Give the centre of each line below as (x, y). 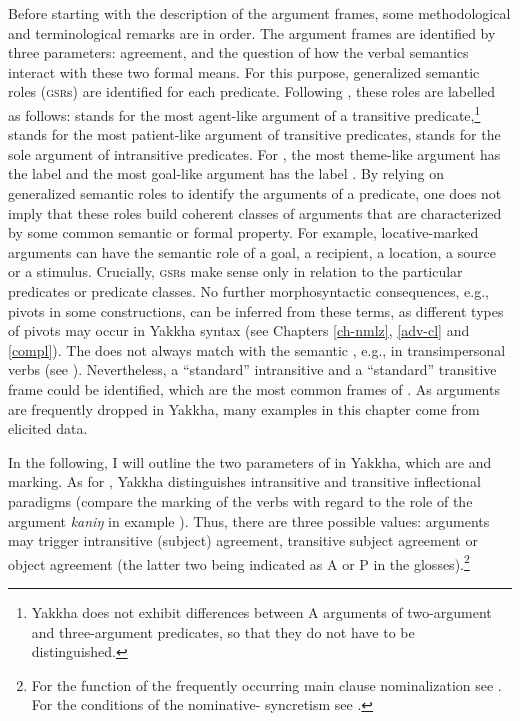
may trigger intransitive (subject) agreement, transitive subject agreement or (243, 540)
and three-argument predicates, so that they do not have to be (223, 631)
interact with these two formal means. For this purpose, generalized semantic (244, 71)
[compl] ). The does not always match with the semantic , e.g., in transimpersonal (257, 349)
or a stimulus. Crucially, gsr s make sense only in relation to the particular (235, 271)
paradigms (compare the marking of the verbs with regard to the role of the (240, 500)
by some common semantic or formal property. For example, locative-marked (243, 232)
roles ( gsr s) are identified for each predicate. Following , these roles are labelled (252, 91)
